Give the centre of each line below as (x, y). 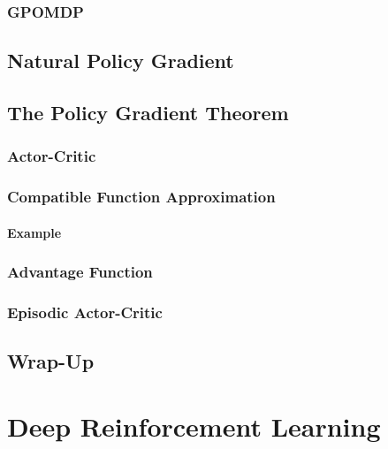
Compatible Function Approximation (141, 197)
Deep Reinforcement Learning (194, 426)
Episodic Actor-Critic (85, 312)
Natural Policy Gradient (121, 61)
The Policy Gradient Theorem (148, 113)
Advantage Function (80, 272)
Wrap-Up (51, 361)
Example (34, 232)
